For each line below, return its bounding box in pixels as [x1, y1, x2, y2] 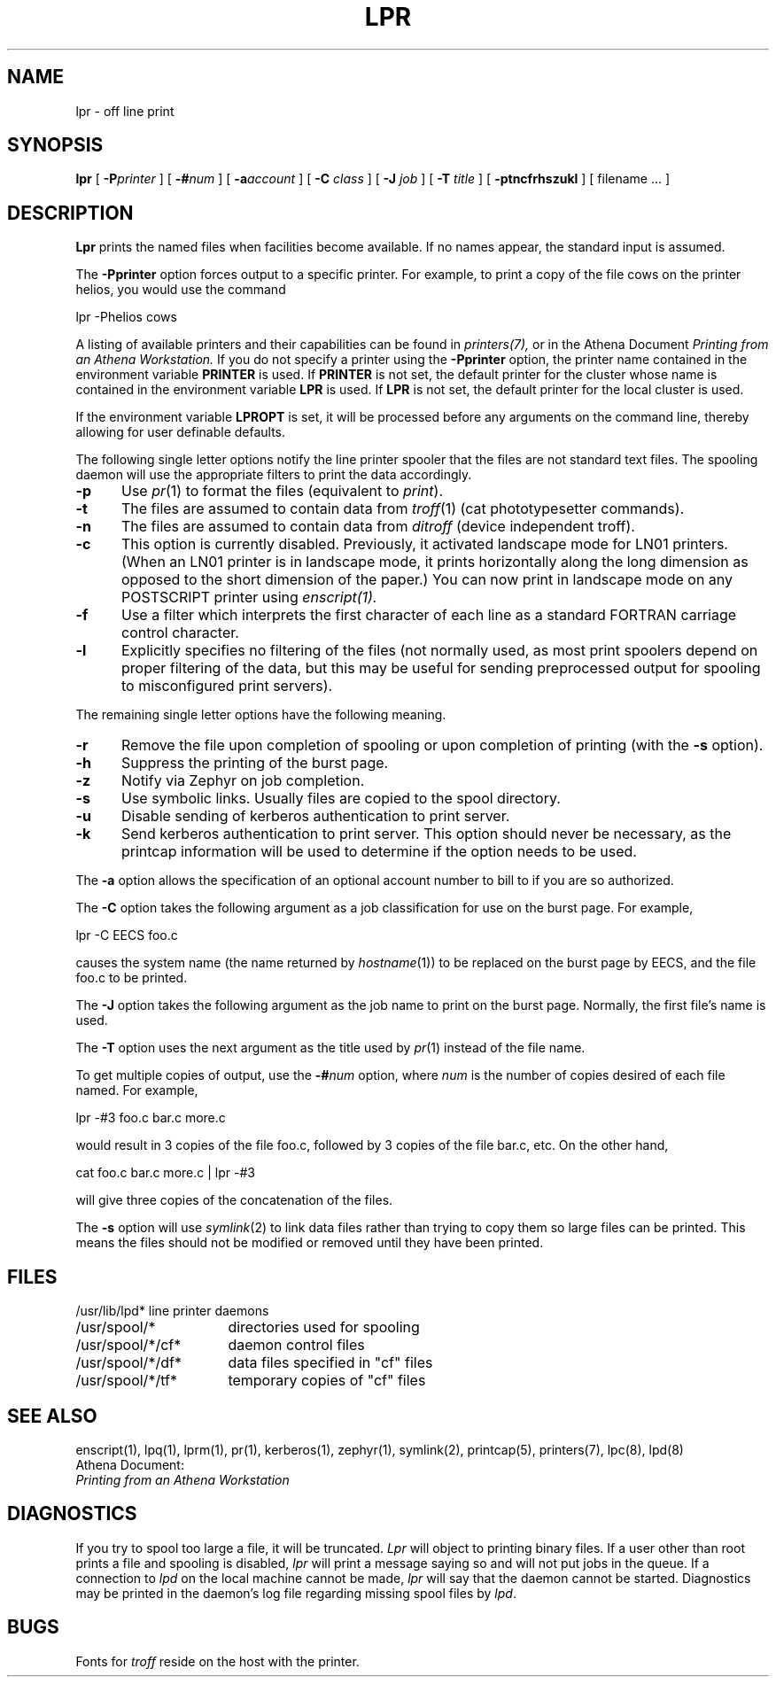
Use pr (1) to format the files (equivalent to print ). [120, 482, 444, 501]
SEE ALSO [7, 1404, 97, 1427]
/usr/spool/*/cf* [75, 1336, 182, 1354]
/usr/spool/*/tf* [75, 1371, 177, 1390]
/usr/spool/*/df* [75, 1354, 182, 1372]
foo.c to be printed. [75, 970, 188, 986]
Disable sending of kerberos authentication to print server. [120, 807, 510, 826]
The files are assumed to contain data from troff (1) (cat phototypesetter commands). [120, 500, 685, 518]
